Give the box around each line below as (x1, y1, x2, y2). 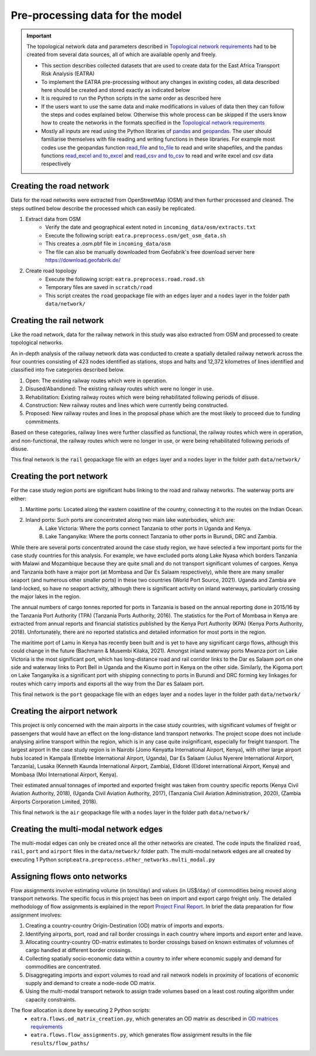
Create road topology (25, 267, 77, 274)
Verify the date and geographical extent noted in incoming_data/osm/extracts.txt (45, 223, 256, 231)
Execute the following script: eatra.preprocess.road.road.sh (45, 276, 205, 283)
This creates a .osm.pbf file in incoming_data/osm (45, 240, 171, 247)
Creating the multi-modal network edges (11, 824, 163, 834)
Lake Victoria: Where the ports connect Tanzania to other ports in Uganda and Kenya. (45, 525, 252, 532)
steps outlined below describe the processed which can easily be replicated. (11, 205, 196, 212)
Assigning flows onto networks (11, 871, 128, 881)
